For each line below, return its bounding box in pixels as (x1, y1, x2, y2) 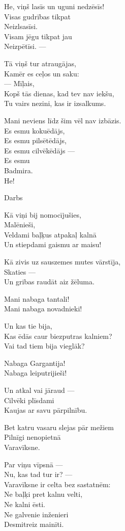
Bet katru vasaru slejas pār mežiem (4, 421, 114, 432)
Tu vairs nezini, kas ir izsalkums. (4, 98, 106, 109)
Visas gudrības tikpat (4, 11, 71, 21)
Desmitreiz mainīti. (4, 519, 64, 529)
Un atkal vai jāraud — (4, 385, 75, 395)
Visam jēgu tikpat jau (4, 31, 72, 41)
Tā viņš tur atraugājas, (4, 58, 76, 68)
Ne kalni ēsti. (4, 498, 45, 509)
